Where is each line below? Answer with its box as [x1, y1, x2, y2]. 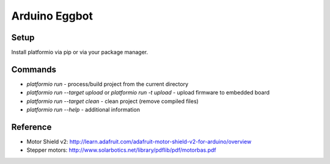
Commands [11, 64, 57, 74]
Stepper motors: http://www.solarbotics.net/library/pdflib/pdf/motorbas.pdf [26, 146, 216, 154]
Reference [11, 122, 52, 132]
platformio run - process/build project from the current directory [26, 80, 189, 88]
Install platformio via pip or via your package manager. [11, 49, 148, 56]
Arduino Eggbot [11, 9, 93, 23]
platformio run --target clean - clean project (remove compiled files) [26, 98, 199, 105]
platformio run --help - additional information [26, 106, 141, 113]
